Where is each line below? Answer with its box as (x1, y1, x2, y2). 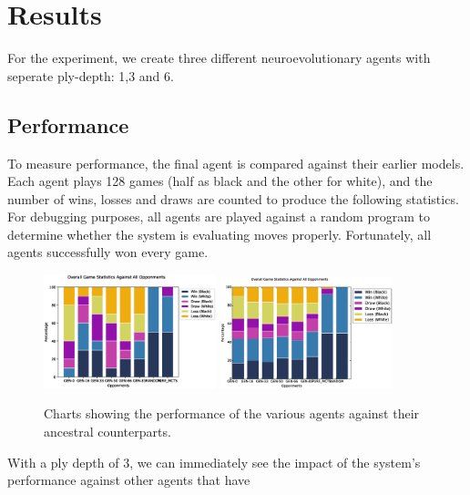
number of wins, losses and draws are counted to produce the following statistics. (7, 189, 459, 208)
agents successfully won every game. (7, 242, 209, 262)
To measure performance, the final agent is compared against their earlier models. (7, 153, 465, 172)
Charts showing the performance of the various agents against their (44, 404, 420, 423)
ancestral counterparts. (44, 422, 171, 440)
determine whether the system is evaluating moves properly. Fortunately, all (7, 224, 432, 243)
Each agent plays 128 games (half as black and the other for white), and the (7, 171, 433, 191)
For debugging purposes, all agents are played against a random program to (7, 207, 430, 226)
